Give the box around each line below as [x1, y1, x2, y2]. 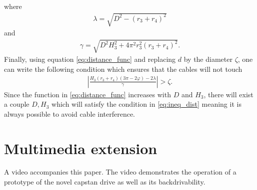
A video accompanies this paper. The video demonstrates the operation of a [4, 167, 236, 177]
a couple [4, 99, 29, 109]
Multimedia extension [4, 138, 157, 158]
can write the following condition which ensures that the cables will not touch [4, 63, 242, 74]
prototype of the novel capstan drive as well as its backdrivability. [4, 177, 205, 187]
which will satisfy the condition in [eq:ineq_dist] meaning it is [51, 99, 241, 109]
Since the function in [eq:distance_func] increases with [4, 89, 171, 99]
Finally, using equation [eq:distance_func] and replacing [4, 54, 176, 64]
